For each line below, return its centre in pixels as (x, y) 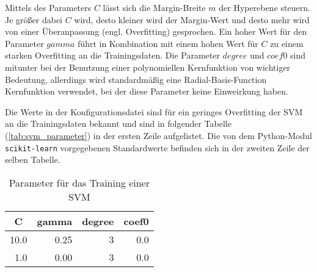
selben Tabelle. (33, 159)
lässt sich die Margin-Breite (154, 7)
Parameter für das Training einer (79, 182)
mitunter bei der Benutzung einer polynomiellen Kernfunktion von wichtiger (148, 67)
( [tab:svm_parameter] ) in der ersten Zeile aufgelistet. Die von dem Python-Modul (158, 135)
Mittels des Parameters (48, 7)
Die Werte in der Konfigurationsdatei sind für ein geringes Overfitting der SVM (154, 111)
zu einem (287, 43)
